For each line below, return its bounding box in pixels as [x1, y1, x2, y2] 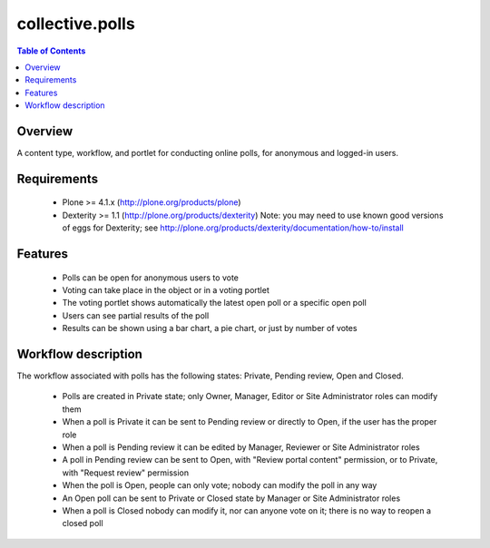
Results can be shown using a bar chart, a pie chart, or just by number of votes [62, 323, 358, 334]
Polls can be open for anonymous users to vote [62, 272, 240, 283]
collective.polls [16, 14, 135, 34]
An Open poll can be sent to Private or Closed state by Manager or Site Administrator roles [62, 493, 401, 504]
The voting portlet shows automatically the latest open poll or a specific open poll [62, 298, 367, 308]
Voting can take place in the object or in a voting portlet [62, 285, 269, 295]
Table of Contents [16, 45, 86, 56]
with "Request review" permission [62, 467, 190, 478]
